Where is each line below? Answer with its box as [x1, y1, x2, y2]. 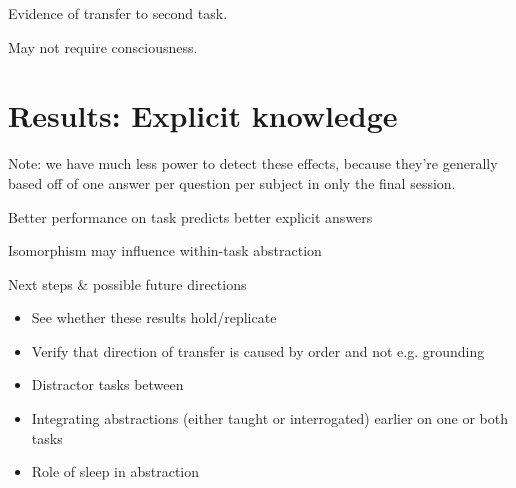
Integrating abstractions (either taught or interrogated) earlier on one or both [31, 408, 508, 429]
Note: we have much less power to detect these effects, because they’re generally [8, 153, 498, 174]
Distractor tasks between [31, 374, 184, 395]
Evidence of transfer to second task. [8, 3, 228, 23]
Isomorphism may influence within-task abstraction [8, 240, 322, 261]
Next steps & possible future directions [8, 273, 247, 294]
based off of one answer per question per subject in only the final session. [8, 172, 456, 193]
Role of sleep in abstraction [31, 461, 200, 482]
